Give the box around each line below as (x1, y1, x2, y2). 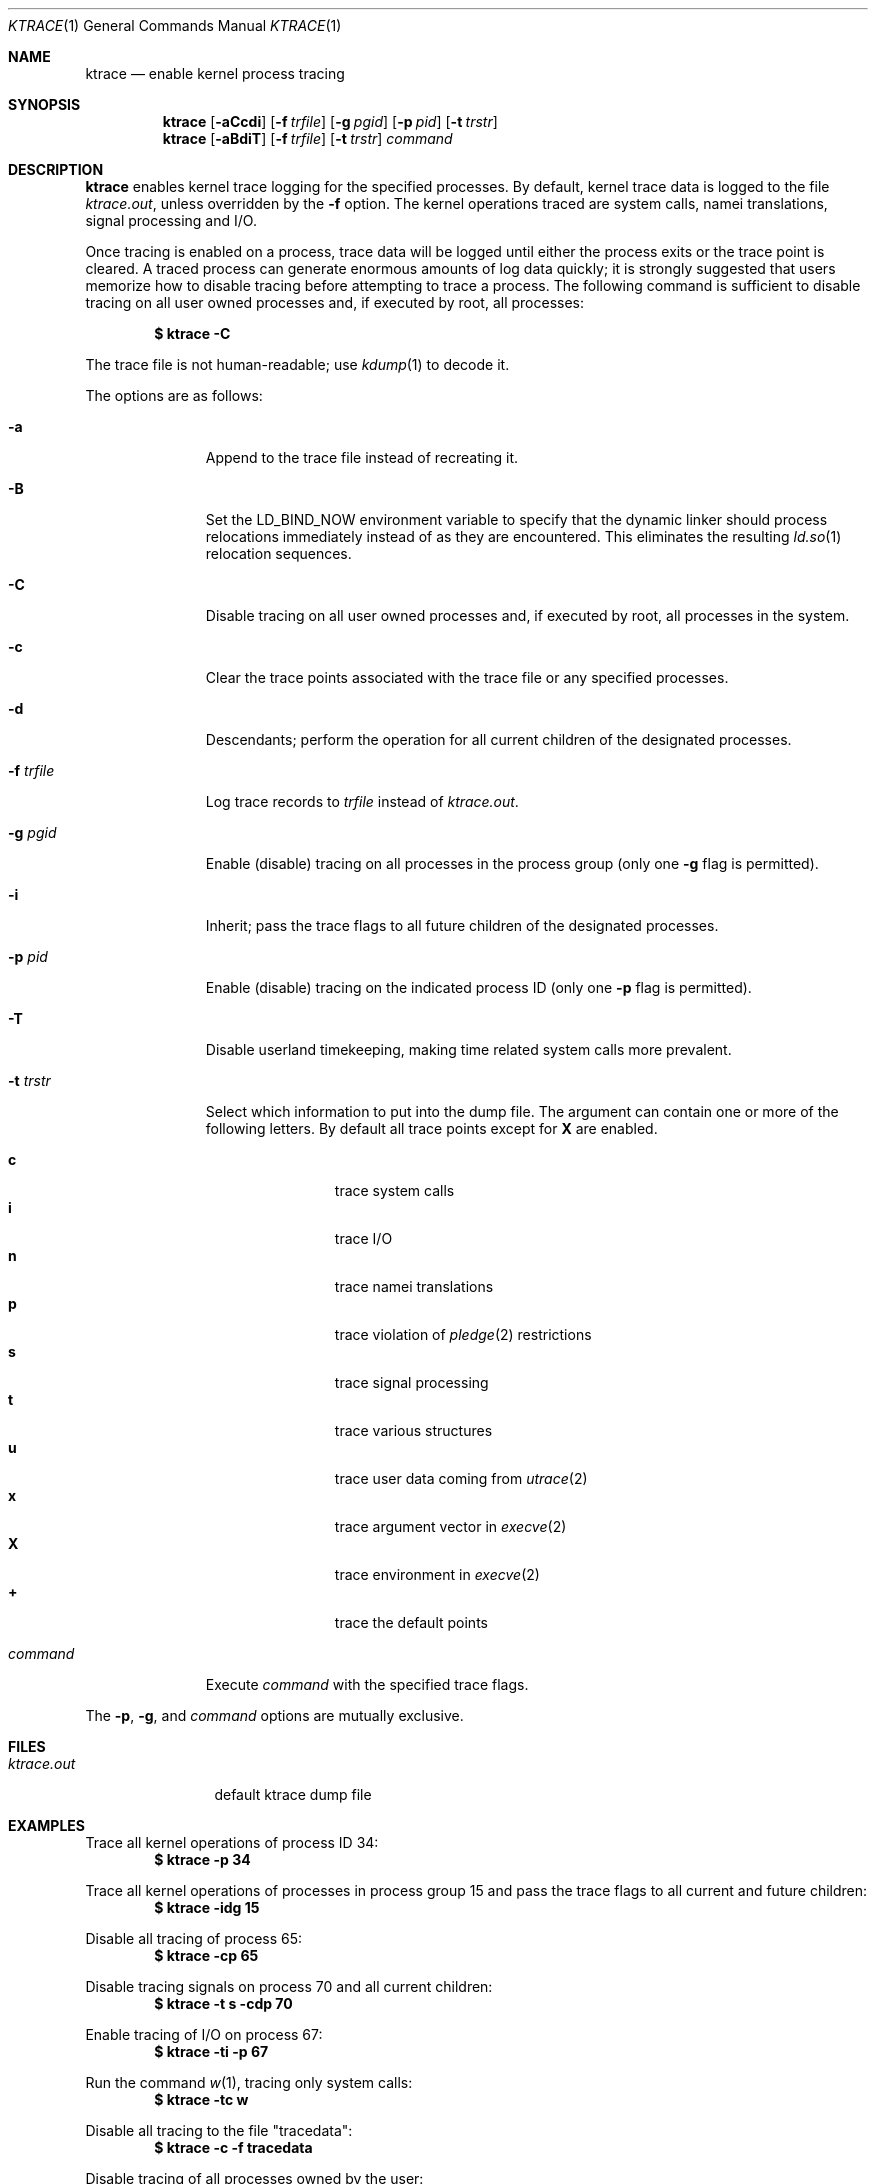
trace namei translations (334, 1278, 494, 1295)
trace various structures (334, 1422, 493, 1439)
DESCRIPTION (8, 161, 104, 178)
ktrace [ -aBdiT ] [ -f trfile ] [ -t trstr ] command (162, 130, 453, 147)
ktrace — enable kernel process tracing (85, 65, 345, 82)
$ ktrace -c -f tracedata (154, 2139, 313, 2156)
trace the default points (334, 1614, 488, 1631)
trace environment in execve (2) (334, 1566, 540, 1583)
